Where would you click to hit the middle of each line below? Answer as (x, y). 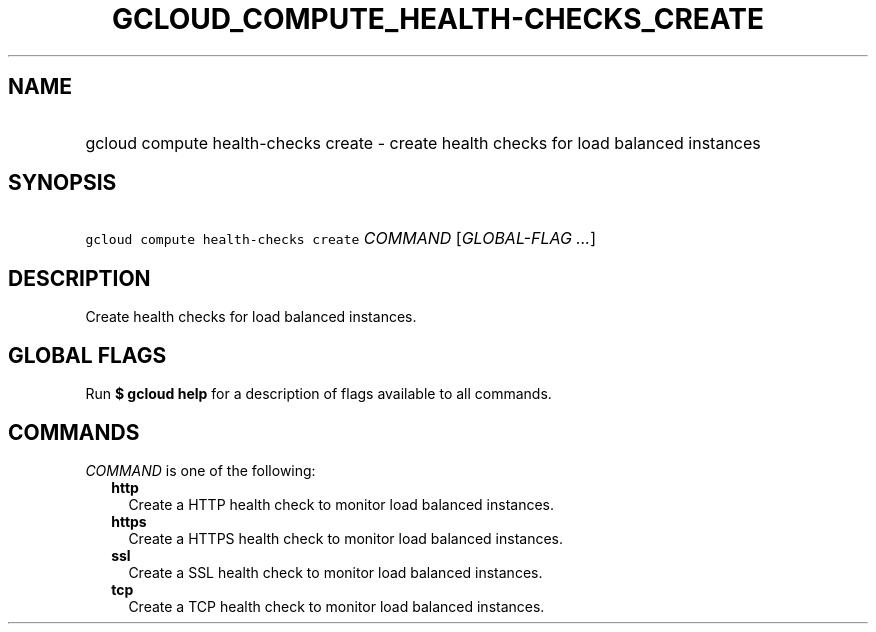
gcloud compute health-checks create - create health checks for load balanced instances (423, 142)
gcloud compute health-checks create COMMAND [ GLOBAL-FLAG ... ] (341, 238)
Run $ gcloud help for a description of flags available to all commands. (318, 394)
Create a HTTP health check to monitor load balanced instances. (341, 504)
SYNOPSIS (62, 183)
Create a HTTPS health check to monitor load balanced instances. (345, 538)
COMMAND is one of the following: (200, 470)
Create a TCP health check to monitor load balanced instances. (336, 606)
